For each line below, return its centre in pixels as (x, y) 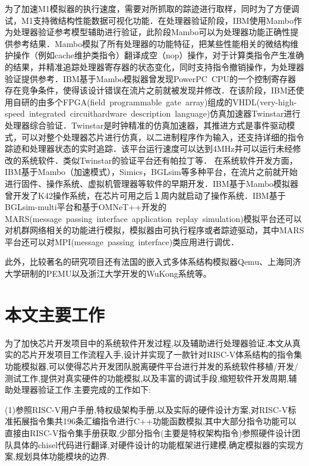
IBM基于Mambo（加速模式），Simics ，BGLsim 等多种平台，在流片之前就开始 (151, 172)
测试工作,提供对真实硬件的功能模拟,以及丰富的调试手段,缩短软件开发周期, (147, 378)
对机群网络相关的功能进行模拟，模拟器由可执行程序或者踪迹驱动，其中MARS (154, 230)
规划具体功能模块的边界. (62, 456)
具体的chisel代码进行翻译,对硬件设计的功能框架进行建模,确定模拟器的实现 (154, 444)
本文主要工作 (55, 314)
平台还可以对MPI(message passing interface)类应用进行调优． (122, 241)
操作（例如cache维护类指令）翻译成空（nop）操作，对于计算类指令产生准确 (158, 55)
